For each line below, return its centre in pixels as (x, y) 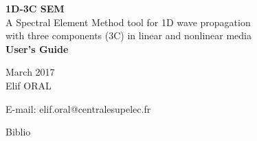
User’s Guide (37, 48)
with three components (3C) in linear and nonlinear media (128, 35)
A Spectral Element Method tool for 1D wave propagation (128, 22)
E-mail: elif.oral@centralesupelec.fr (78, 108)
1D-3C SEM (35, 8)
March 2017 (30, 72)
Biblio (18, 132)
